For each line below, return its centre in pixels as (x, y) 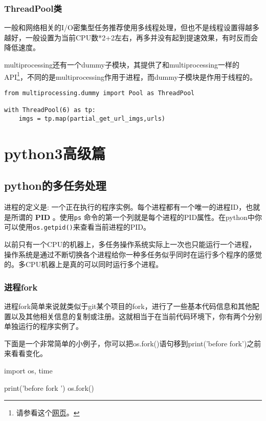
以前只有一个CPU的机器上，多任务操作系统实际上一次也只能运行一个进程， (130, 244)
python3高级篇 (55, 153)
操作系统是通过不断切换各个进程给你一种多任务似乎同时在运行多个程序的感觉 (133, 254)
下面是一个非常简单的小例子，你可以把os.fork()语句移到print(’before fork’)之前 (133, 343)
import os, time (28, 370)
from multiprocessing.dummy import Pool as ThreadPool (99, 93)
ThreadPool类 (33, 8)
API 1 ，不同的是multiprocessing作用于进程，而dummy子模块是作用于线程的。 (130, 76)
